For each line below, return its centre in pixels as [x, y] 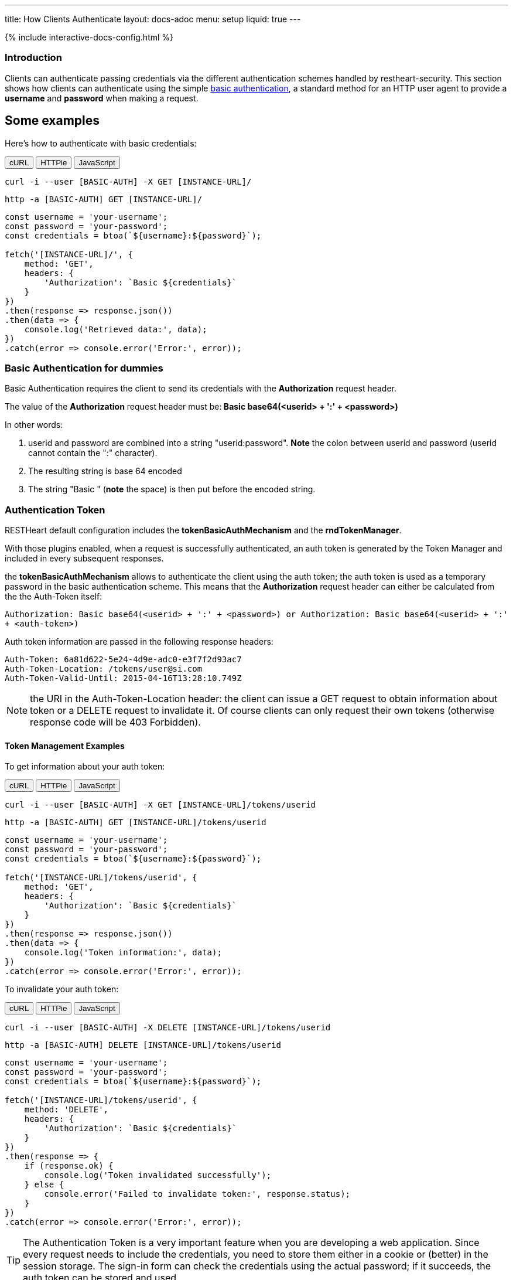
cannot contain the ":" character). [93, 453]
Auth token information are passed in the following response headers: [139, 642]
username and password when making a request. [102, 98]
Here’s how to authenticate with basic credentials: [101, 143]
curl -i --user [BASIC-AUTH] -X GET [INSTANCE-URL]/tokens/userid [160, 805]
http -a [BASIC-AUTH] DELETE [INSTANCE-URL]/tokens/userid [143, 1045]
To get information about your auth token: [85, 767]
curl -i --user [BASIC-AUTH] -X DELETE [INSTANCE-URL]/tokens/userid [168, 1028]
